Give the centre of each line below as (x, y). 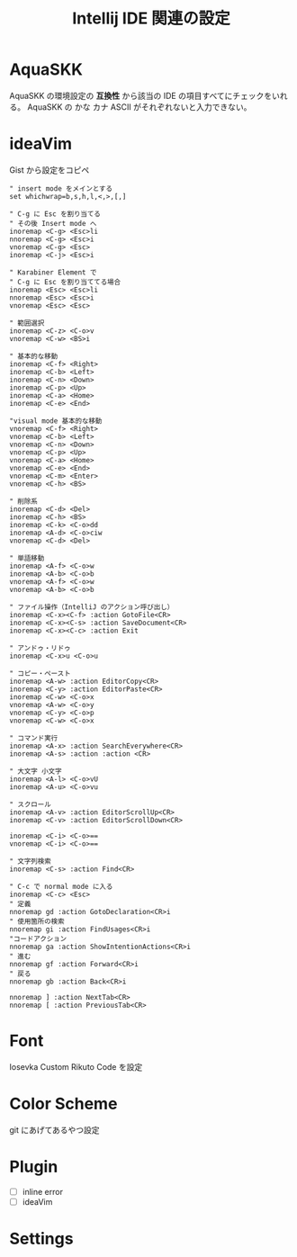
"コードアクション (38, 938)
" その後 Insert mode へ (53, 223)
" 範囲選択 (27, 323)
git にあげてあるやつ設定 (55, 1129)
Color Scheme (63, 1104)
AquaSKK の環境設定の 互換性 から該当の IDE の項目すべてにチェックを (141, 95)
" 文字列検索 (30, 861)
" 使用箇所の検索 (37, 921)
